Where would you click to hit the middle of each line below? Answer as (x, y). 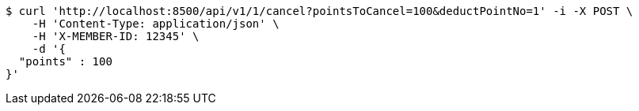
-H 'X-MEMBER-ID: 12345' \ (116, 36)
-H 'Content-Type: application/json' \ (156, 24)
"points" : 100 (65, 61)
